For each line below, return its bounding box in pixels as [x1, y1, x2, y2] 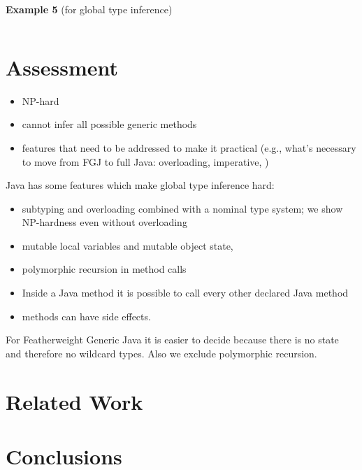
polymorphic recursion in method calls [22, 262, 187, 276]
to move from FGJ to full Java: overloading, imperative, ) [22, 154, 269, 169]
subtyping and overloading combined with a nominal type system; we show [22, 201, 343, 215]
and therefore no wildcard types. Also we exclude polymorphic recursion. [6, 346, 317, 360]
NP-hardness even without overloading [22, 215, 187, 229]
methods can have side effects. [22, 308, 151, 323]
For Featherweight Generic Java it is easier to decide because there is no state [6, 332, 339, 347]
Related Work [6, 387, 143, 415]
